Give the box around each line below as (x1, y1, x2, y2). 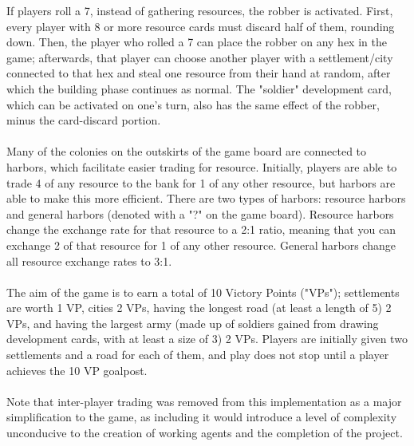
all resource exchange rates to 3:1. (6, 252, 172, 269)
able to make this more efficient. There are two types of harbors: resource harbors (6, 190, 406, 207)
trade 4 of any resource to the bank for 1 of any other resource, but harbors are (6, 174, 396, 191)
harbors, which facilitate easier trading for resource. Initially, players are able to (6, 158, 397, 175)
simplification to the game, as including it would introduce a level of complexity (6, 409, 397, 425)
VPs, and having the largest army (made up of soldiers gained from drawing (6, 314, 379, 331)
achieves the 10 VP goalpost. (6, 361, 148, 378)
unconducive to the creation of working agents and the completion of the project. (6, 424, 403, 441)
